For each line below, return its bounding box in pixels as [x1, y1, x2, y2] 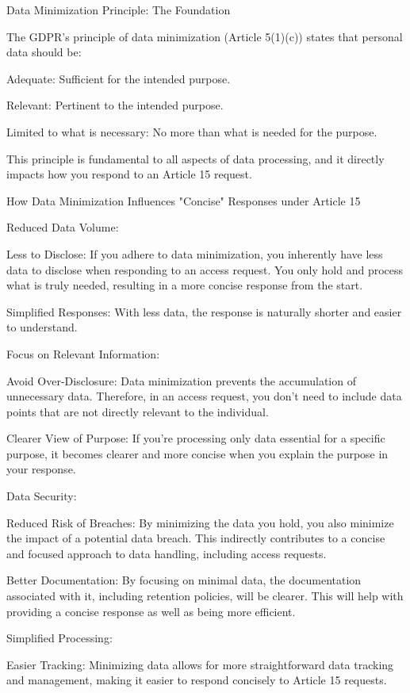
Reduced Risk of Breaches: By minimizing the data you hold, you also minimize [6, 514, 394, 530]
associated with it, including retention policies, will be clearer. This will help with [6, 588, 404, 604]
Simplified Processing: [6, 630, 113, 646]
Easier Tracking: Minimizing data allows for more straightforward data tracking [6, 656, 394, 672]
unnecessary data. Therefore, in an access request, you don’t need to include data [6, 388, 402, 404]
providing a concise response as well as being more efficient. [6, 603, 296, 619]
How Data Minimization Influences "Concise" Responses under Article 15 [6, 192, 361, 209]
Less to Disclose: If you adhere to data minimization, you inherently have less [6, 245, 383, 262]
